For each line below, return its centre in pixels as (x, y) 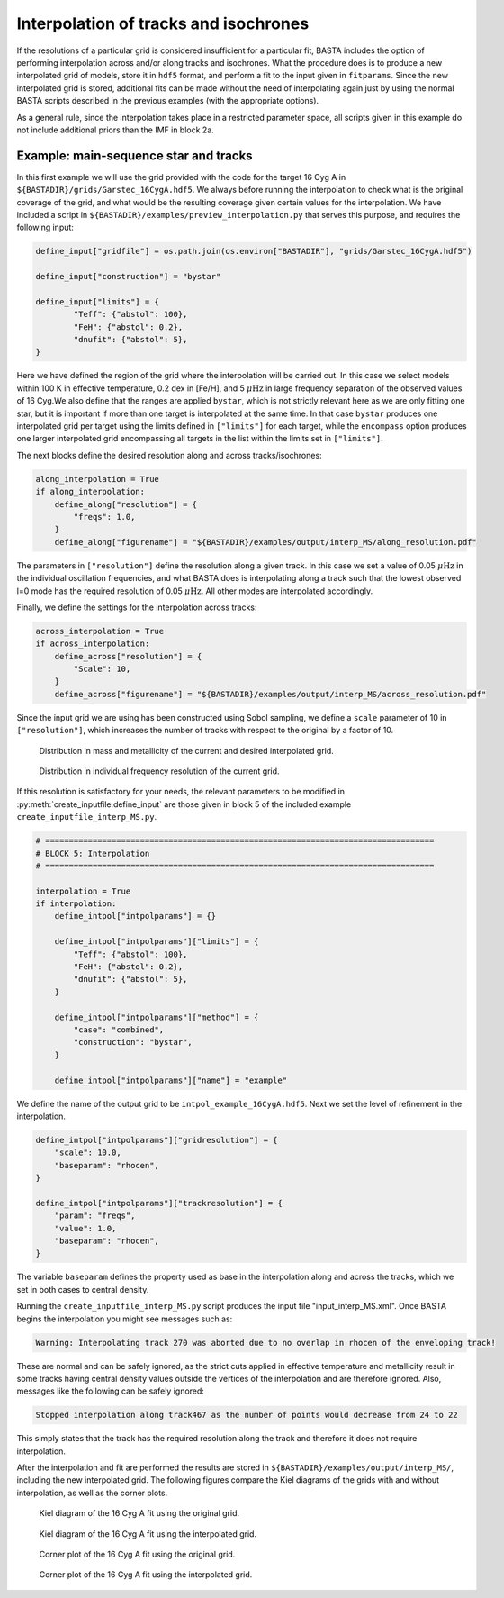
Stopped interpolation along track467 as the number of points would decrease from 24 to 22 (247, 1415)
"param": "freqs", (95, 1216)
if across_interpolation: (93, 644)
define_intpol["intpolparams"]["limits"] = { (157, 942)
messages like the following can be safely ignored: (110, 1391)
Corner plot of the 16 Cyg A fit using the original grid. (137, 1555)
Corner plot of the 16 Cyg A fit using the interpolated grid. (146, 1575)
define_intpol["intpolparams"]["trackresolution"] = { (159, 1203)
